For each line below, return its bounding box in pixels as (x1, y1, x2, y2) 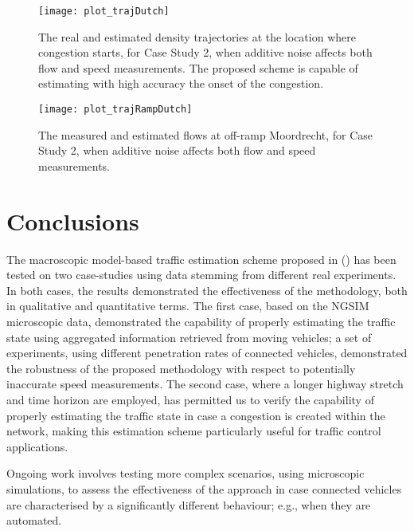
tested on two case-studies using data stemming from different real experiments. (6, 266, 396, 283)
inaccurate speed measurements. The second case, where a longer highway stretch (6, 376, 404, 392)
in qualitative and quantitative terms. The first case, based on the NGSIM (6, 297, 369, 314)
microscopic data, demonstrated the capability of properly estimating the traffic (6, 313, 396, 329)
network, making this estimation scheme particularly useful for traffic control (6, 423, 381, 439)
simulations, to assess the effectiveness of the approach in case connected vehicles (6, 480, 402, 497)
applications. (6, 438, 68, 454)
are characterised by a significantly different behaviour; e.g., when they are (6, 496, 371, 513)
